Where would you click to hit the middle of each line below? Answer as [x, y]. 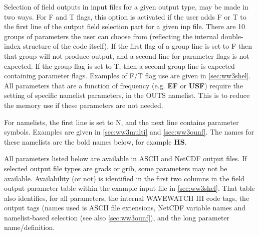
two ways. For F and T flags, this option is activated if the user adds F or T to [125, 16]
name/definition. [30, 227]
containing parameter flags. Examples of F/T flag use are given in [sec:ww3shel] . [127, 76]
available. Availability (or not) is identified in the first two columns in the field [124, 178]
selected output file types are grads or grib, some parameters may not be [116, 168]
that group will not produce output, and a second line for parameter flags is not [127, 55]
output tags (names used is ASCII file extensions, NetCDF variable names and [125, 208]
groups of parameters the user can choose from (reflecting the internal [111, 36]
